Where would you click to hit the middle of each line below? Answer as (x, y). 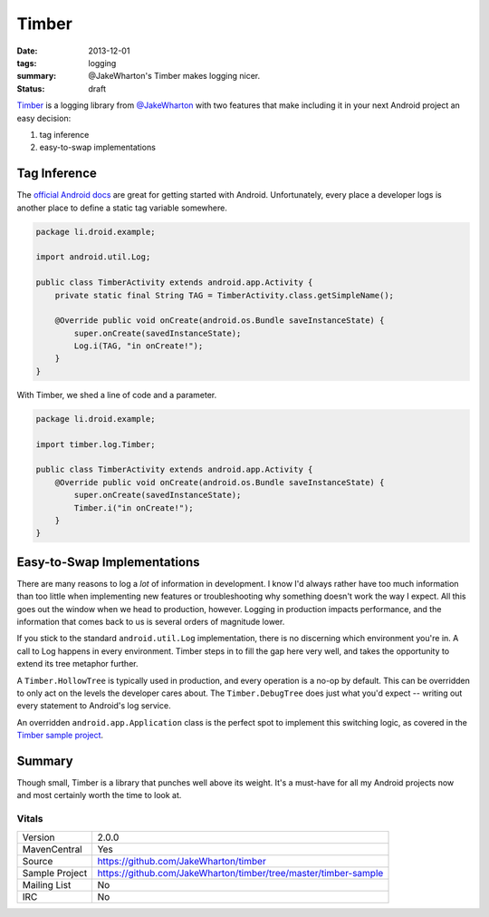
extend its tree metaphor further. (77, 664)
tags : (27, 63)
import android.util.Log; (93, 257)
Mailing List (47, 884)
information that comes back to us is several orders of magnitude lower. (151, 622)
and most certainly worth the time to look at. (99, 795)
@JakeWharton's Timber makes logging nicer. (174, 76)
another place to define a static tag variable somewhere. (122, 208)
